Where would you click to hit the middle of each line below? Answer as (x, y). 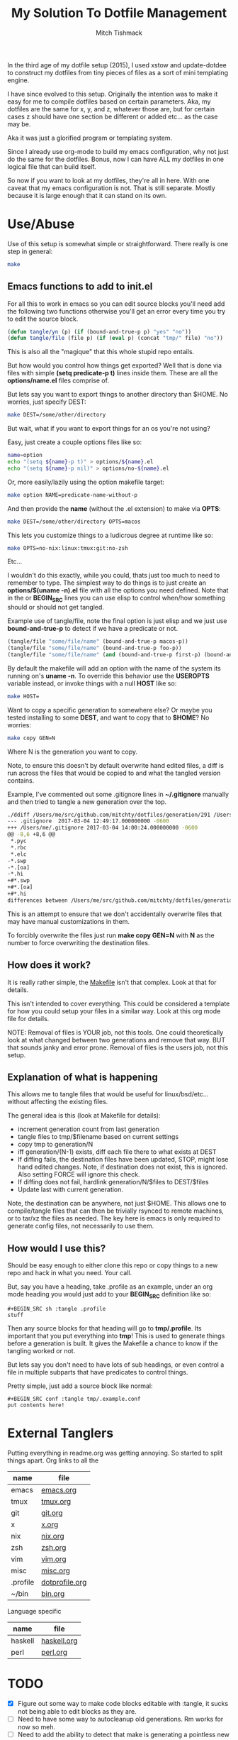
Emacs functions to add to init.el (80, 286)
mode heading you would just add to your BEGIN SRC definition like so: (109, 1295)
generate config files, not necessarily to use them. (81, 1226)
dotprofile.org (64, 1582)
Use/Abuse (41, 224)
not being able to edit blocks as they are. (77, 1712)
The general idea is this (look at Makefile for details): (84, 1116)
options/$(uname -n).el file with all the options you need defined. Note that (118, 590)
